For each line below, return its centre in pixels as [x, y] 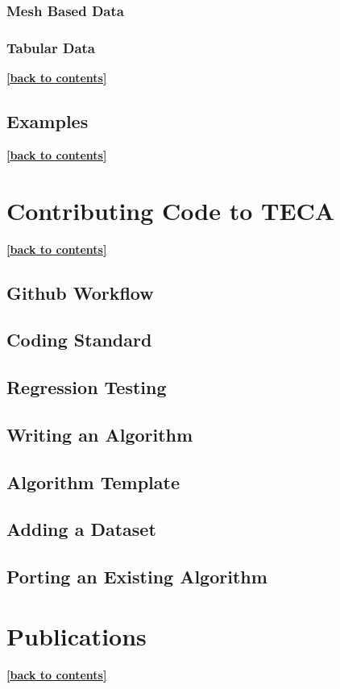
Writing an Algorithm [100, 434]
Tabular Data [51, 47]
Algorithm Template [93, 481]
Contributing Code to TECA [171, 210]
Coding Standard [79, 340]
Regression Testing [87, 387]
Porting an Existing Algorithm [137, 577]
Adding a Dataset [81, 529]
